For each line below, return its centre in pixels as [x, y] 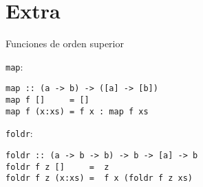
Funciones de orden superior [65, 43]
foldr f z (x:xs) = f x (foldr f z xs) [99, 178]
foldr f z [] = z [57, 167]
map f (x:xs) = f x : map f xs [77, 111]
